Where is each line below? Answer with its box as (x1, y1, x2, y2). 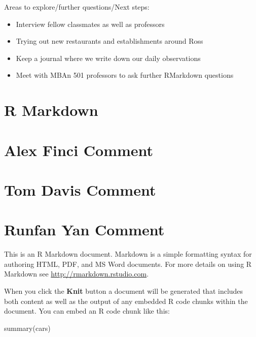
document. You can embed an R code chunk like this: (4, 305, 170, 316)
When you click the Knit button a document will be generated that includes (4, 286, 243, 296)
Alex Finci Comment (4, 139, 154, 160)
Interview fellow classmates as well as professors (16, 18, 165, 29)
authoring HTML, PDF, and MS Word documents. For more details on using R (4, 258, 252, 269)
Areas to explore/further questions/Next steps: (4, 2, 150, 12)
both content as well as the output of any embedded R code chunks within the (4, 295, 248, 306)
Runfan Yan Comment (4, 219, 165, 240)
